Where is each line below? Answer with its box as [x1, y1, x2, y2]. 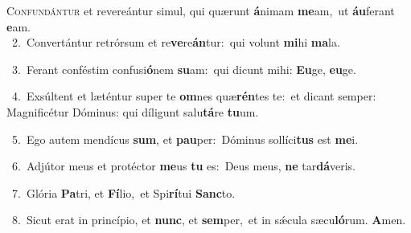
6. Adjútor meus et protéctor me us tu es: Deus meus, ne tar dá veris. [11, 157, 356, 174]
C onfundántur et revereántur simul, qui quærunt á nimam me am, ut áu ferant [6, 2, 395, 18]
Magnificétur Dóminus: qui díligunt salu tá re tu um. [6, 103, 259, 120]
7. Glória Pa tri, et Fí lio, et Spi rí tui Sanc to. [11, 184, 236, 201]
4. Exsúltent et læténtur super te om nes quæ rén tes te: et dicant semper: [11, 88, 376, 104]
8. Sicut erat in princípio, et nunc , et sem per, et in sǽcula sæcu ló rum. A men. [11, 211, 406, 228]
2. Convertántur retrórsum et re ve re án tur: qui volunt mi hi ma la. [11, 34, 340, 51]
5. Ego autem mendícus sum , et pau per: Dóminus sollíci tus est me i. [11, 130, 359, 147]
